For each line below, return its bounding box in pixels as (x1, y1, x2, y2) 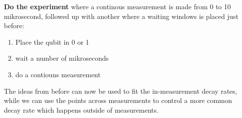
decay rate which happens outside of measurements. (4, 104, 159, 115)
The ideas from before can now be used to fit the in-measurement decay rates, (4, 85, 237, 96)
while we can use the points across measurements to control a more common (4, 95, 232, 105)
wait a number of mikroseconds (15, 53, 109, 63)
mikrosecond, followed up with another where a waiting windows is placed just (4, 11, 239, 21)
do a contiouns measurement (15, 69, 101, 79)
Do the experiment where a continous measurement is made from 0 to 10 (4, 1, 231, 11)
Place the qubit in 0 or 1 (15, 36, 89, 47)
